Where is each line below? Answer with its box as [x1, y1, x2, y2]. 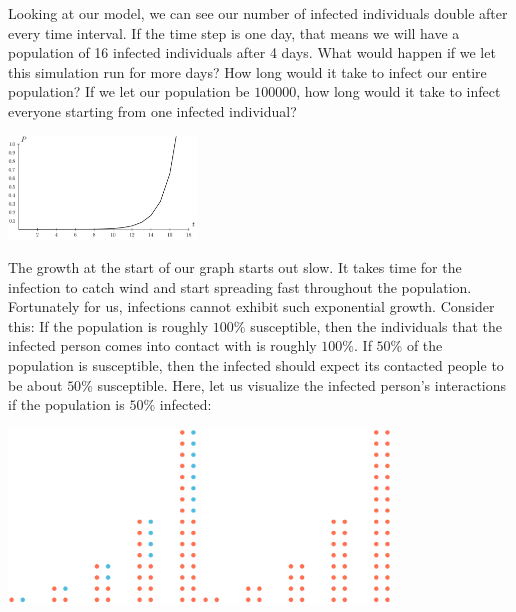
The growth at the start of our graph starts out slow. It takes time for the [8, 257, 462, 278]
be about [8, 374, 63, 395]
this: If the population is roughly [8, 315, 209, 336]
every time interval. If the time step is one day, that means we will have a [8, 22, 460, 43]
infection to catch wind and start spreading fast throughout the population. [8, 276, 472, 297]
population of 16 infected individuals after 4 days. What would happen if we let [8, 42, 496, 63]
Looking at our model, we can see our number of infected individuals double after [8, 3, 508, 23]
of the [406, 335, 443, 356]
